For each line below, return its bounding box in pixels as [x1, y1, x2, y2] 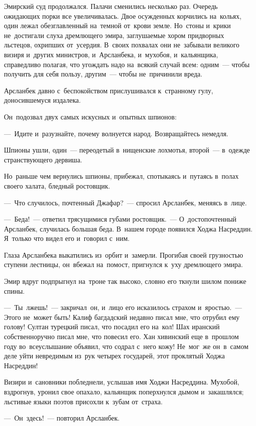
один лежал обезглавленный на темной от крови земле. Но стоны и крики [4, 20, 231, 31]
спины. [4, 285, 25, 296]
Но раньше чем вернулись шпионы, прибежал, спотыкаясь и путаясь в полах [4, 171, 239, 181]
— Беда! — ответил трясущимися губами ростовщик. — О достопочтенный [4, 214, 237, 224]
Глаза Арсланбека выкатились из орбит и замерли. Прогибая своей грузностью [4, 249, 243, 260]
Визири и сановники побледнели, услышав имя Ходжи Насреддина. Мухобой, [4, 377, 240, 387]
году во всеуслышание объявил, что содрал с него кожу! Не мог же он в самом [4, 341, 249, 351]
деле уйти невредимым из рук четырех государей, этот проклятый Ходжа [4, 350, 225, 361]
